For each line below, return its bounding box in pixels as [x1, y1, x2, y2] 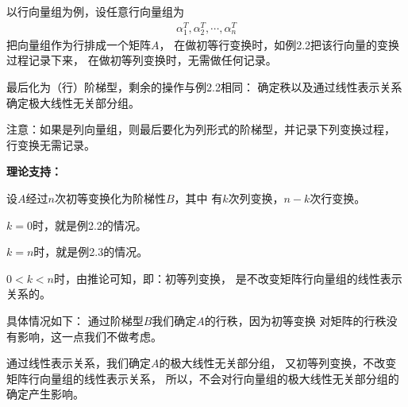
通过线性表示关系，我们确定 [6, 355, 151, 371]
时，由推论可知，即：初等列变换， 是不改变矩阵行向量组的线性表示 [54, 269, 402, 286]
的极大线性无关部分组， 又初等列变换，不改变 [159, 355, 397, 371]
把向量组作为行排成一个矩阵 [6, 36, 151, 52]
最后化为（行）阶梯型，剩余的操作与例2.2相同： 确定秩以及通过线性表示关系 [6, 79, 402, 95]
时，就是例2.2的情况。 [32, 216, 147, 233]
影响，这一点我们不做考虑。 [17, 328, 162, 344]
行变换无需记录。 [6, 136, 95, 153]
